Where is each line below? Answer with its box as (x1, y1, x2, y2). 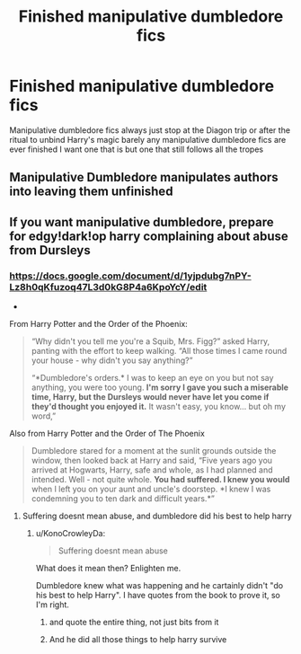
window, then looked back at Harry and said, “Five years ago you (31, 455, 272, 466)
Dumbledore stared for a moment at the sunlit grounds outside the (31, 446, 277, 456)
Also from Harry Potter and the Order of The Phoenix (9, 429, 205, 439)
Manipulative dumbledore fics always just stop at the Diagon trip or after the (9, 124, 290, 136)
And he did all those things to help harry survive (49, 634, 227, 645)
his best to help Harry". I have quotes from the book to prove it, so (35, 590, 280, 601)
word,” (31, 411, 57, 421)
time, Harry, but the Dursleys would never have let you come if (31, 392, 270, 402)
